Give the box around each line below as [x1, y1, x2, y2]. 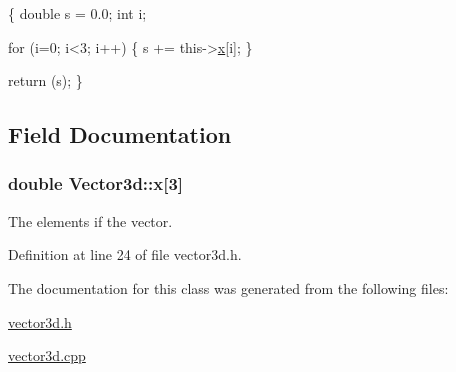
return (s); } [8, 70, 83, 91]
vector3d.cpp [8, 345, 86, 366]
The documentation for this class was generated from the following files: [8, 277, 449, 298]
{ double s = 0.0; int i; [8, 3, 147, 23]
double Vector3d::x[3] [8, 171, 184, 196]
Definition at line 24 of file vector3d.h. [8, 244, 242, 265]
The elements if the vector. [8, 210, 173, 231]
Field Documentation [8, 119, 232, 150]
